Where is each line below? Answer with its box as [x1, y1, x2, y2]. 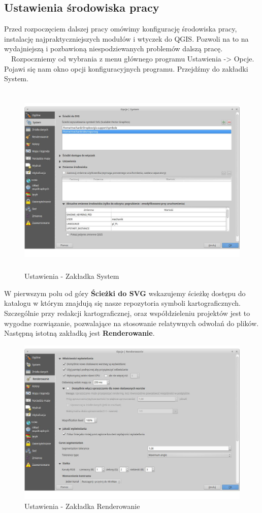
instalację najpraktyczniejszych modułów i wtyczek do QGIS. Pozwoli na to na [4, 33, 249, 44]
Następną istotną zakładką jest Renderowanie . [4, 328, 155, 338]
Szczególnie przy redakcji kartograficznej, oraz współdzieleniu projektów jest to [4, 307, 250, 318]
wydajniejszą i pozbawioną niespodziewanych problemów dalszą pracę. [4, 43, 223, 54]
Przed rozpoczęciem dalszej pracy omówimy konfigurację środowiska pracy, [4, 23, 237, 34]
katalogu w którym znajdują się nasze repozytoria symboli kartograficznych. [4, 298, 241, 308]
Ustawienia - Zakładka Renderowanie [24, 501, 140, 511]
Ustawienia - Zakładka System [24, 271, 119, 281]
